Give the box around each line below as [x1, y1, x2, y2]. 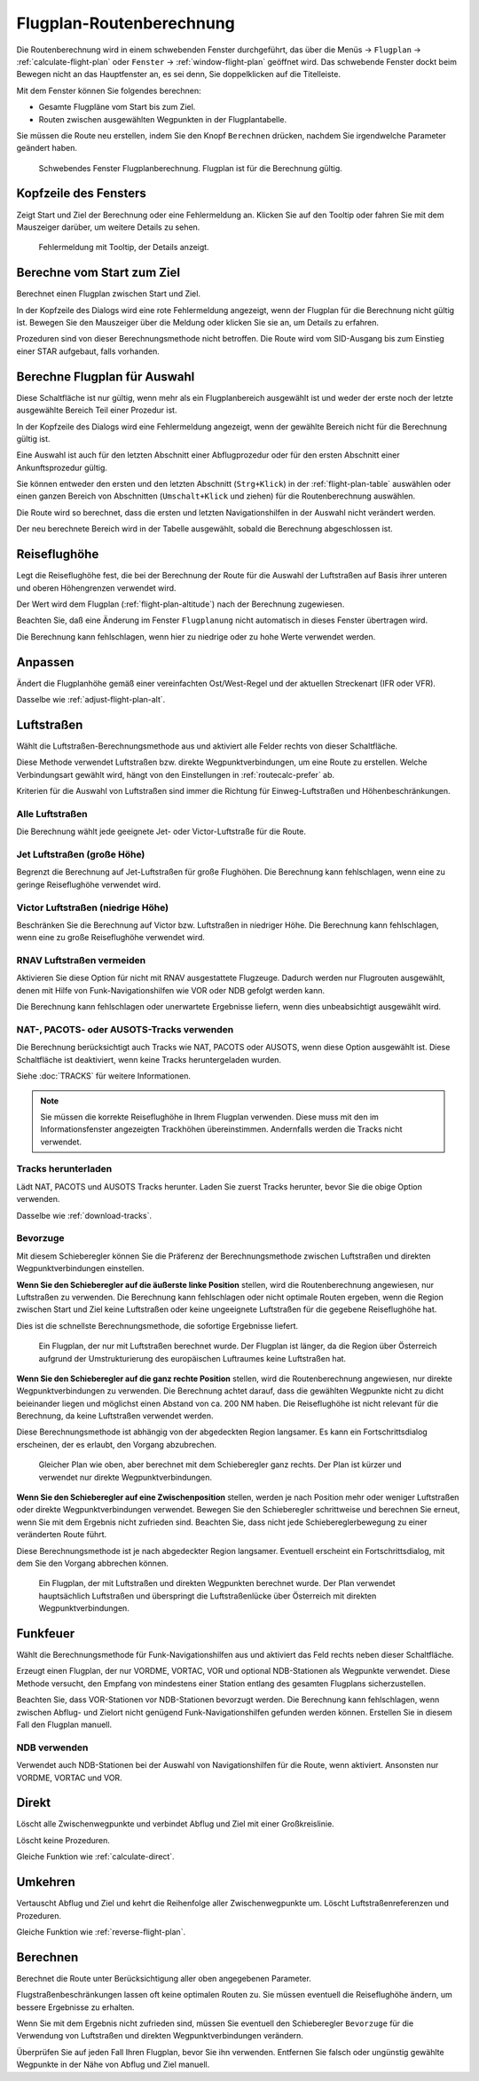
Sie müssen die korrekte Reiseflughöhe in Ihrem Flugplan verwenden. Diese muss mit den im [40, 1111, 379, 1122]
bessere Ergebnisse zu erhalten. [16, 2001, 135, 2013]
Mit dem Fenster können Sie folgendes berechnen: [16, 85, 201, 96]
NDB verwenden [16, 1741, 89, 1754]
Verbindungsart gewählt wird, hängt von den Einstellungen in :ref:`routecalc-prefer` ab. [16, 769, 335, 780]
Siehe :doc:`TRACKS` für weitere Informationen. [16, 1071, 191, 1081]
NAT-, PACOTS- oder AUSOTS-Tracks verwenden [16, 1023, 234, 1035]
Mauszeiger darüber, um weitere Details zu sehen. [16, 222, 200, 232]
